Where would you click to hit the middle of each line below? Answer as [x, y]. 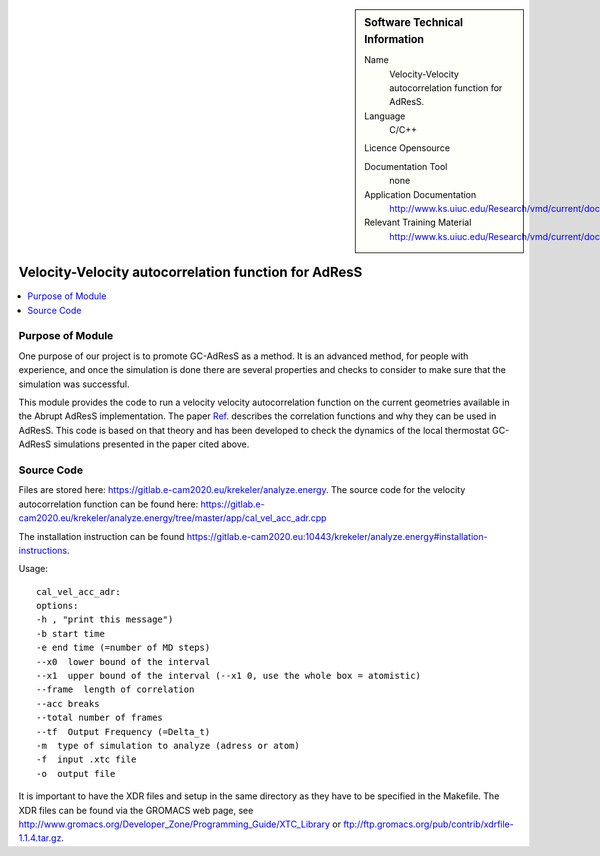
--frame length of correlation [115, 689]
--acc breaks [68, 703]
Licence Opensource [407, 148]
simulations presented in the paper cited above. [151, 444]
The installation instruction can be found [101, 536]
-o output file [76, 773]
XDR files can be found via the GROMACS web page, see [136, 810]
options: [57, 606]
